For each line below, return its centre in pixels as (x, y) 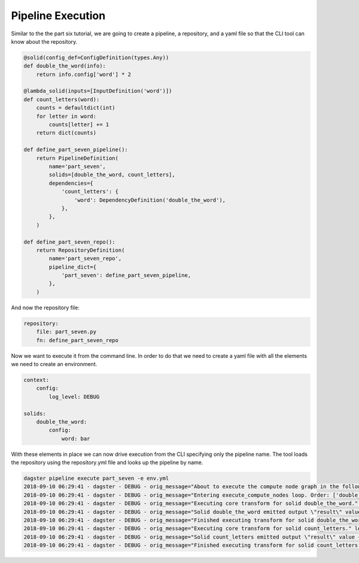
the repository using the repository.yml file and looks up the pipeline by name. (107, 462)
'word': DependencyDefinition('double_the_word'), (150, 200)
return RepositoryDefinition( (80, 250)
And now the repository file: (45, 308)
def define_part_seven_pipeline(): (76, 150)
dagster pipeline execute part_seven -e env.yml (96, 478)
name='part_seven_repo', (85, 258)
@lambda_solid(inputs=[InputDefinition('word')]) (98, 91)
